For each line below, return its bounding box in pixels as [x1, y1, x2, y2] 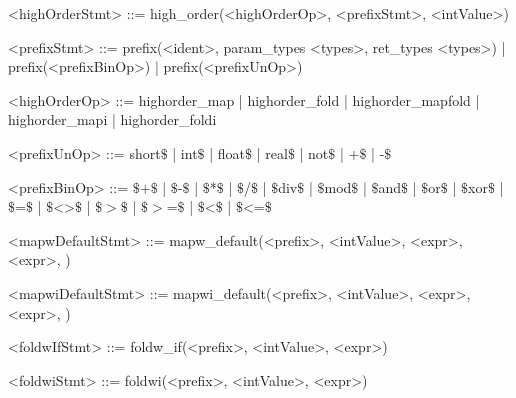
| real [256, 142, 288, 163]
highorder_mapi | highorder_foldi [8, 109, 217, 130]
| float [209, 142, 246, 163]
